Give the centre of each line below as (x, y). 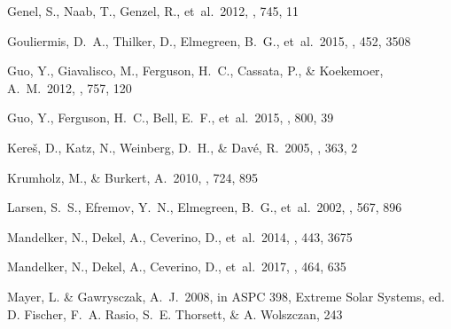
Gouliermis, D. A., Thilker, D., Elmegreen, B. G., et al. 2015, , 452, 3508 (209, 40)
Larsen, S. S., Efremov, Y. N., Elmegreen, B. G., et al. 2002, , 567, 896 (205, 207)
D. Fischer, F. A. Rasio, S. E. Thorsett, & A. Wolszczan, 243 (175, 313)
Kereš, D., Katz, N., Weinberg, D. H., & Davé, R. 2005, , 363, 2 (183, 147)
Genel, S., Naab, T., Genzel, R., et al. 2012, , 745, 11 (153, 11)
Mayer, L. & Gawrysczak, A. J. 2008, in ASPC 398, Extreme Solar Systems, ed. (226, 296)
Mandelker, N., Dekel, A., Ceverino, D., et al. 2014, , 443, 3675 (180, 236)
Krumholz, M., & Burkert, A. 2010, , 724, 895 (133, 177)
